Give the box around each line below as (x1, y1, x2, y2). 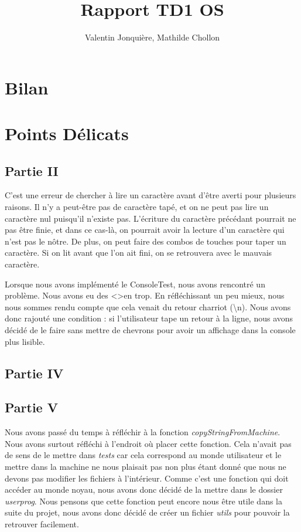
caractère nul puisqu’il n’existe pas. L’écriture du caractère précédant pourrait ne (5, 212, 296, 224)
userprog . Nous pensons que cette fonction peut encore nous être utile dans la (5, 494, 282, 507)
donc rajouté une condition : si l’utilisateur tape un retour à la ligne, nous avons (5, 312, 293, 324)
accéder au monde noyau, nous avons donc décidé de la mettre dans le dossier (5, 483, 283, 496)
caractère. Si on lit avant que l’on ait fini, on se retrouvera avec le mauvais (5, 246, 272, 259)
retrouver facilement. (5, 517, 79, 530)
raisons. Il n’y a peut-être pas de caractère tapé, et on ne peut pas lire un (5, 201, 269, 213)
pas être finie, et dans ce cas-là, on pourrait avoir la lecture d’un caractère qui (5, 223, 285, 236)
